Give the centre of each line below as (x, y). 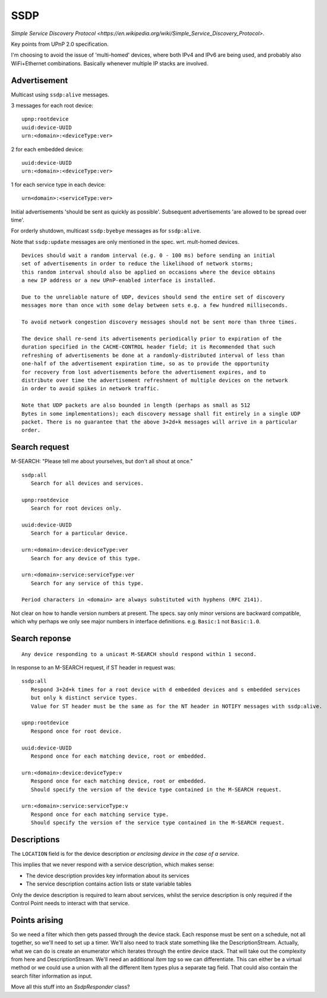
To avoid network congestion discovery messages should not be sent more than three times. (159, 322)
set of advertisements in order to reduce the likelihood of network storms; (138, 264)
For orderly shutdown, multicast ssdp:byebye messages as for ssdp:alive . (106, 231)
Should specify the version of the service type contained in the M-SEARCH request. (158, 823)
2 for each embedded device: (47, 149)
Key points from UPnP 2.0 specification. (60, 44)
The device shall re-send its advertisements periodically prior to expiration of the (152, 339)
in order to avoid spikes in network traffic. (91, 389)
